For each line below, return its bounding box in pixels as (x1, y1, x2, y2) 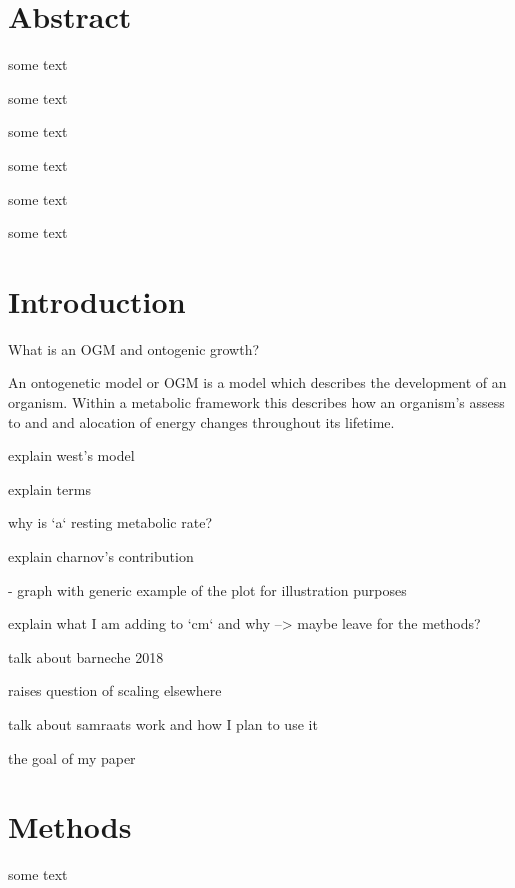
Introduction (8, 280, 186, 321)
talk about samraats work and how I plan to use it (8, 713, 318, 734)
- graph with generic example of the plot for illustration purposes (8, 579, 407, 600)
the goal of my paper (8, 747, 136, 768)
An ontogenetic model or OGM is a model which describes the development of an (8, 372, 507, 393)
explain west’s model (8, 445, 135, 466)
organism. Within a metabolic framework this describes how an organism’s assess (8, 392, 505, 412)
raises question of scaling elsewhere (8, 680, 222, 701)
